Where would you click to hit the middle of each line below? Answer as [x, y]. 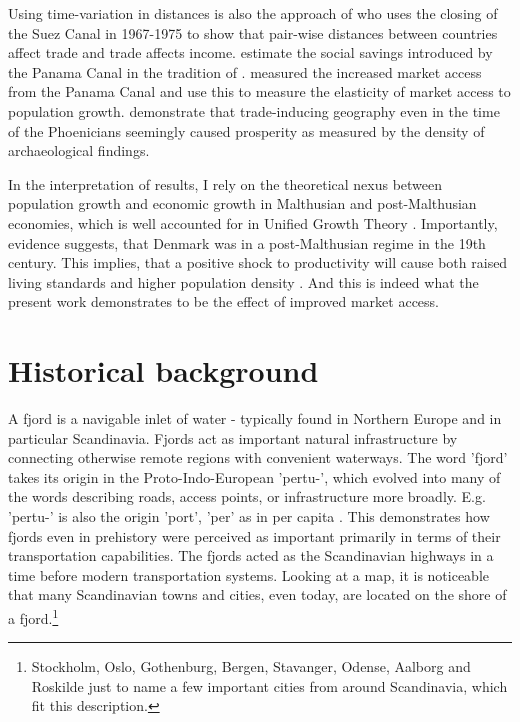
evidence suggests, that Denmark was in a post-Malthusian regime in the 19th [247, 242]
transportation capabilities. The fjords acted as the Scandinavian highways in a [251, 555]
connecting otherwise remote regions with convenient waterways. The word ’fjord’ [258, 457]
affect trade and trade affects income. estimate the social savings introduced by [250, 52]
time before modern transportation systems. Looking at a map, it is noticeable [249, 574]
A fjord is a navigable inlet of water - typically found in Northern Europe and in [255, 418]
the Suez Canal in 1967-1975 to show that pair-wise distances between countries [253, 32]
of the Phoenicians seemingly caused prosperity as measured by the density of [246, 130]
